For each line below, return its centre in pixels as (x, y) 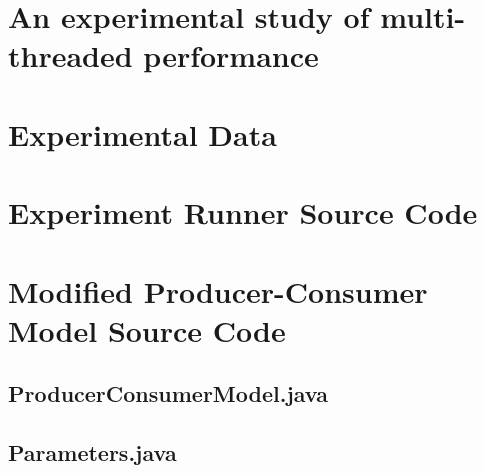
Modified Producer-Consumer (218, 290)
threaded (70, 55)
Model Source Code (147, 329)
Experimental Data (142, 133)
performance (231, 55)
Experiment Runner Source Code (243, 212)
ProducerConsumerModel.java (168, 393)
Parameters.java (92, 452)
